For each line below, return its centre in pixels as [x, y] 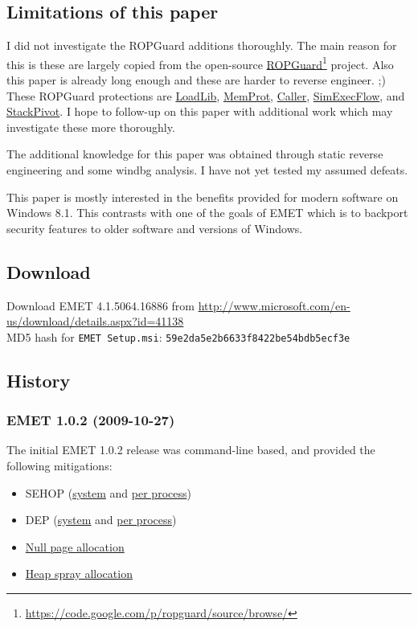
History [39, 380]
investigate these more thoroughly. [91, 127]
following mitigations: [59, 466]
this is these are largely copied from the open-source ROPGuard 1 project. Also [200, 63]
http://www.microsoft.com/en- [274, 305]
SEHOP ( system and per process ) [108, 492]
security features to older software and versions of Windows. [155, 228]
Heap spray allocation [79, 574]
